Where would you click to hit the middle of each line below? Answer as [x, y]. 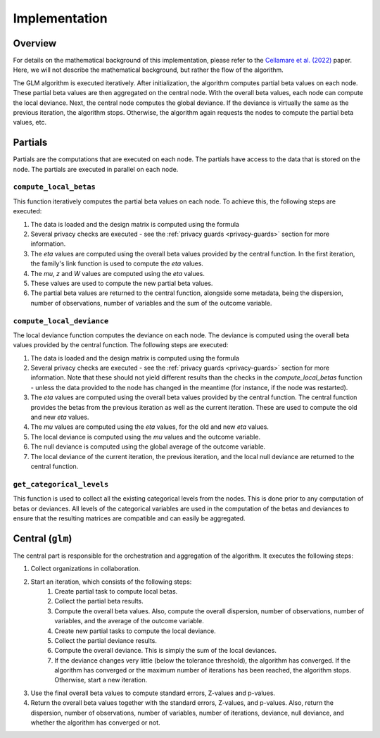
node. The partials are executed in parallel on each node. [96, 169]
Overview [35, 43]
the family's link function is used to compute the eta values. [117, 263]
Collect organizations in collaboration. [85, 569]
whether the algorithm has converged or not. [96, 723]
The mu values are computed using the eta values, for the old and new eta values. [150, 427]
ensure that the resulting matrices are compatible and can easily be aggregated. [129, 518]
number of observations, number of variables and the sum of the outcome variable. [151, 303]
